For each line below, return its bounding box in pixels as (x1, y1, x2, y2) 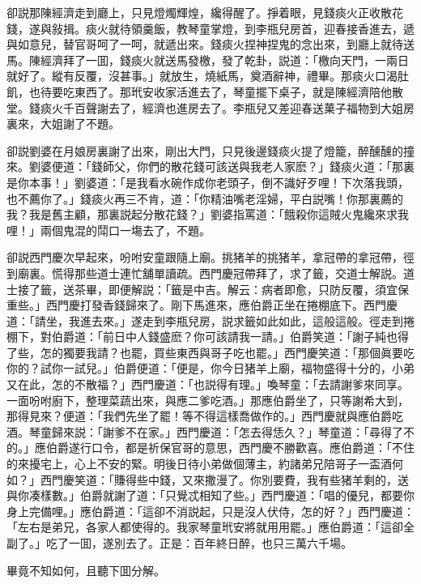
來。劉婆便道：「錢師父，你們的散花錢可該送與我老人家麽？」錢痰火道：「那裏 (6, 158, 415, 175)
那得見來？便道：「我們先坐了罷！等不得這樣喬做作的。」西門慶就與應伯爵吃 (6, 407, 403, 424)
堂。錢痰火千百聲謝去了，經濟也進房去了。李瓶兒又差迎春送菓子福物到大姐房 (6, 99, 415, 116)
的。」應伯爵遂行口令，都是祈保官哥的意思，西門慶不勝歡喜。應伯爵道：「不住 (6, 439, 415, 456)
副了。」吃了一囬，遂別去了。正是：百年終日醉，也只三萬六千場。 (6, 535, 352, 551)
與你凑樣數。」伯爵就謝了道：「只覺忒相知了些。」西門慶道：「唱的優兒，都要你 (6, 487, 415, 504)
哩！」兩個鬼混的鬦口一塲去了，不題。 (6, 221, 210, 238)
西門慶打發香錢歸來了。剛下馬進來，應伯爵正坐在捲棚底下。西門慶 (45, 296, 398, 313)
